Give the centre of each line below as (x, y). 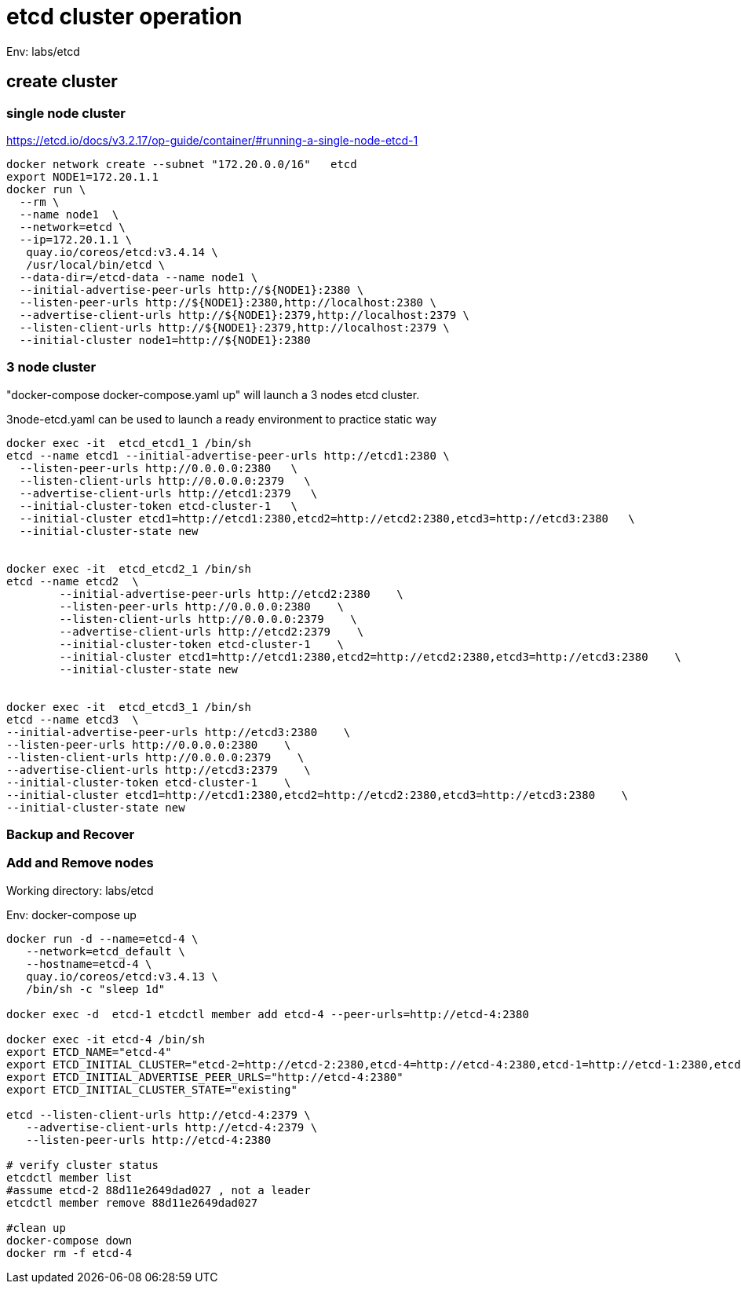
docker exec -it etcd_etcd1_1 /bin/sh (129, 443)
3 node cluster (51, 367)
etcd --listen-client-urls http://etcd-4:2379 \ (159, 1114)
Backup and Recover (71, 835)
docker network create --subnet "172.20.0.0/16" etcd (182, 164)
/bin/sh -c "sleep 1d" (96, 989)
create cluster (62, 82)
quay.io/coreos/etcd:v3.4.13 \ (122, 976)
